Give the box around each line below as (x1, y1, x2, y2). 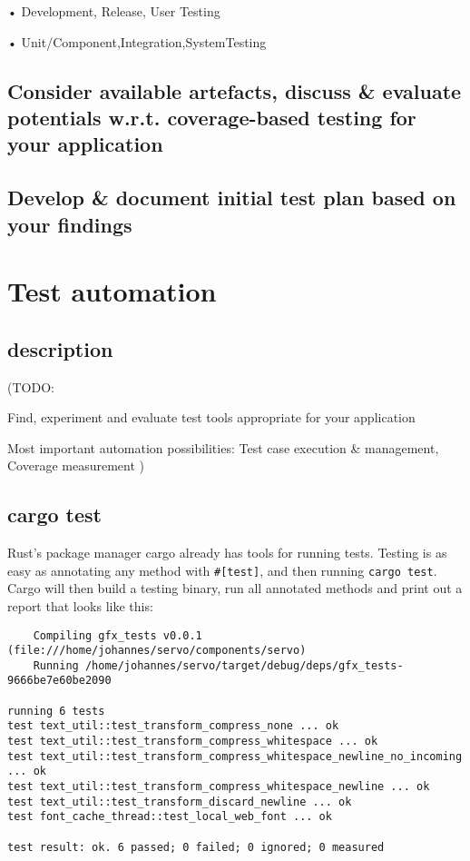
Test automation (7, 272, 217, 310)
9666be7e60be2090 (7, 674, 112, 688)
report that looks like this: (7, 596, 153, 615)
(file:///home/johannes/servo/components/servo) (7, 644, 307, 658)
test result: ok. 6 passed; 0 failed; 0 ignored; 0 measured (7, 840, 385, 854)
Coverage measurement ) (7, 456, 145, 475)
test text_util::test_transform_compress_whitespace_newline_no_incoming (7, 749, 463, 763)
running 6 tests (7, 704, 105, 717)
